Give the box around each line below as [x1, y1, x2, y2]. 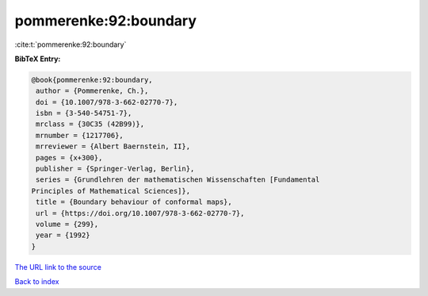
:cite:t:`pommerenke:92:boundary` [14, 40, 127, 49]
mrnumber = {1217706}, [36, 131, 124, 140]
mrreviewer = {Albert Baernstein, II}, [36, 142, 190, 151]
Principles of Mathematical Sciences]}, [31, 186, 190, 195]
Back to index [14, 277, 59, 286]
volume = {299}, [36, 220, 99, 229]
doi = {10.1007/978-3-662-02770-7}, [36, 98, 178, 106]
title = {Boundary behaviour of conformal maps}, [36, 198, 233, 206]
